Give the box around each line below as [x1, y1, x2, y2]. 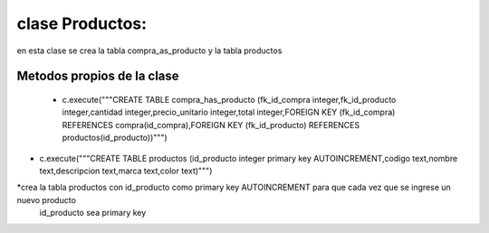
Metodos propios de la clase [16, 69, 180, 84]
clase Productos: [16, 14, 148, 33]
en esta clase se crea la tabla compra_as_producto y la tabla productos [16, 45, 283, 56]
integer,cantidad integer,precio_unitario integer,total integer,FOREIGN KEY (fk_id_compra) [62, 107, 396, 117]
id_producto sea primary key [39, 208, 147, 219]
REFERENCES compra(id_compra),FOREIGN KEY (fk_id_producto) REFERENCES [62, 119, 360, 130]
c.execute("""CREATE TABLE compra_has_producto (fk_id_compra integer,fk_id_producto [62, 94, 397, 105]
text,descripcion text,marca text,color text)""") [39, 165, 213, 176]
